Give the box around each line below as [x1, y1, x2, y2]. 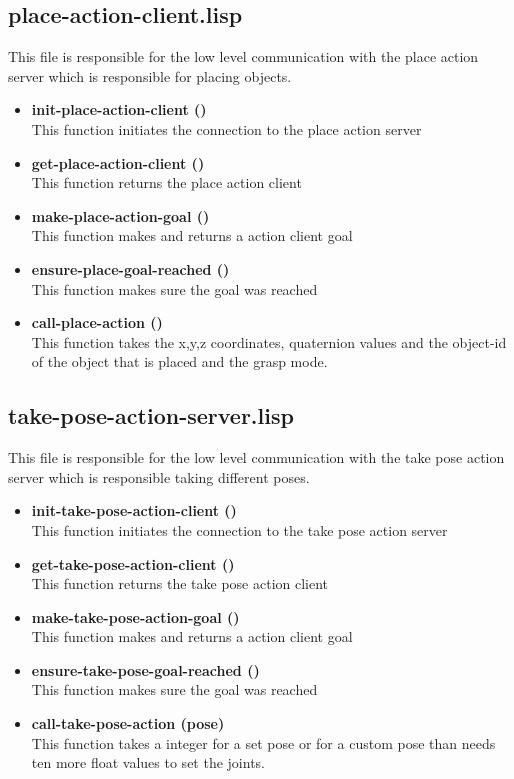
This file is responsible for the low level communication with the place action [8, 46, 479, 67]
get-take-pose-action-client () [31, 553, 235, 574]
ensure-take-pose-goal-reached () [31, 659, 260, 680]
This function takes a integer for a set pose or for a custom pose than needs [31, 732, 496, 753]
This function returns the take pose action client [31, 573, 329, 594]
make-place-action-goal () [31, 205, 210, 226]
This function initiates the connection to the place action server [31, 118, 422, 139]
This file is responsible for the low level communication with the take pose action [8, 447, 505, 468]
